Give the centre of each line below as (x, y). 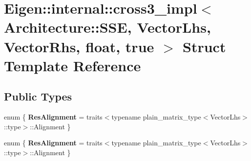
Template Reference (73, 65)
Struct (204, 46)
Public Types (38, 96)
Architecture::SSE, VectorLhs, (107, 27)
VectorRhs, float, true (79, 46)
